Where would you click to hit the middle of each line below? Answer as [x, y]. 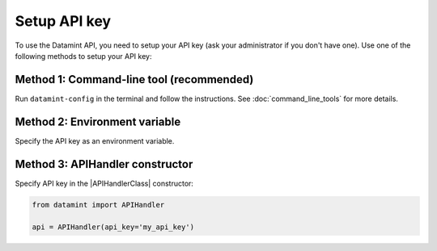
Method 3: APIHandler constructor [104, 164]
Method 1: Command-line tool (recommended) [134, 79]
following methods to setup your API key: [83, 56]
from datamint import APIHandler [98, 205]
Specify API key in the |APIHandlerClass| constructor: [104, 183]
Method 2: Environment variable [98, 121]
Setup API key [63, 21]
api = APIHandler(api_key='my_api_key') [113, 227]
